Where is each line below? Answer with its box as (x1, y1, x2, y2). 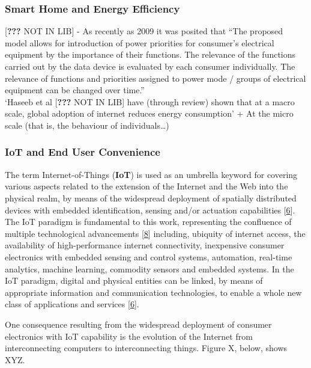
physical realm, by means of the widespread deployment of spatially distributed (5, 191, 297, 204)
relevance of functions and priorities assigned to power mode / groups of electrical (5, 72, 306, 84)
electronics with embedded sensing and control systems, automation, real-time (5, 250, 292, 263)
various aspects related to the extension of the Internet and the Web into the (5, 180, 288, 192)
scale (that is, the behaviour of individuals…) (5, 118, 169, 131)
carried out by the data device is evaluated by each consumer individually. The (5, 60, 295, 72)
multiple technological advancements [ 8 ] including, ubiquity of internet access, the (5, 227, 306, 239)
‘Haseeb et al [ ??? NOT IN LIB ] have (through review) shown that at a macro (5, 95, 295, 108)
